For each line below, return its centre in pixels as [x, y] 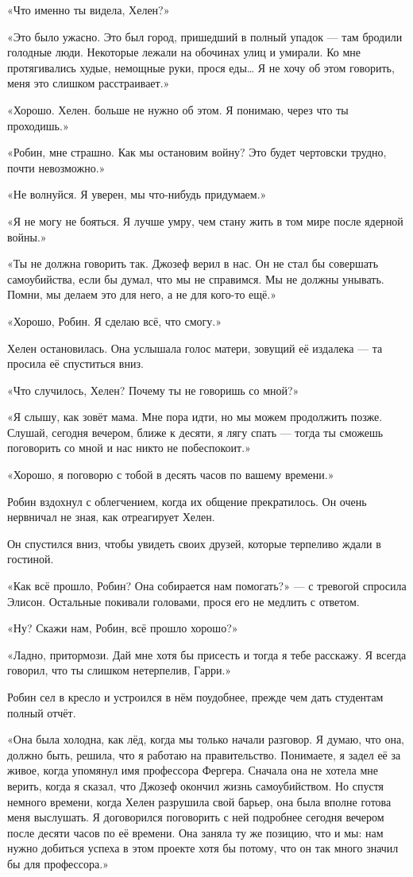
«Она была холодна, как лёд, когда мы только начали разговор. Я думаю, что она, [206, 739]
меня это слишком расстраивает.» [89, 83]
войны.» [27, 236]
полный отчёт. [42, 712]
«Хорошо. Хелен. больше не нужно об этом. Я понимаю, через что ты [178, 109]
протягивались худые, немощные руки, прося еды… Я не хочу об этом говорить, [201, 67]
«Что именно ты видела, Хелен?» [89, 10]
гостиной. [31, 559]
